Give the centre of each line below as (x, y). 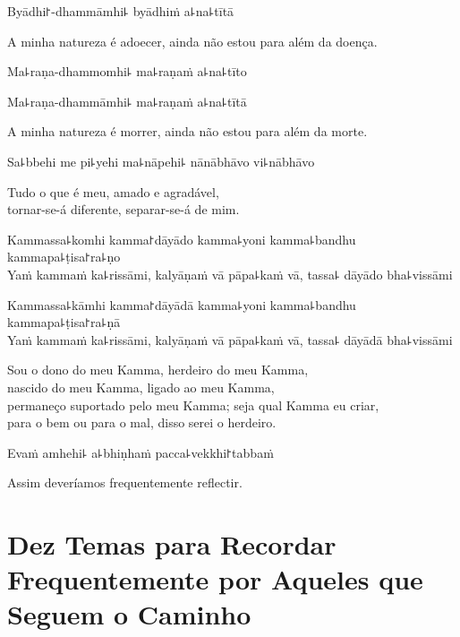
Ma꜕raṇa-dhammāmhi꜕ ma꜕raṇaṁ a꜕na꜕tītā (127, 101)
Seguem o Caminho (129, 614)
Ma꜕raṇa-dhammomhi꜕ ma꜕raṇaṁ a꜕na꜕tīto (127, 71)
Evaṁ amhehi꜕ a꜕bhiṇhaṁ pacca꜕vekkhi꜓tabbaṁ (141, 452)
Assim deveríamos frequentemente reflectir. (125, 482)
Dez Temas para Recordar (172, 544)
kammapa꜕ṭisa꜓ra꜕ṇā (64, 322)
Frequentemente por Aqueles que (215, 579)
